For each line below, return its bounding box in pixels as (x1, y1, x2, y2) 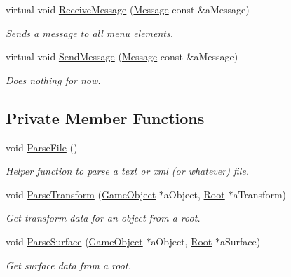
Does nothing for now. (6, 72, 101, 87)
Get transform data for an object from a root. (6, 210, 201, 225)
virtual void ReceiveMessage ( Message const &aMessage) (6, 2, 250, 16)
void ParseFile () (6, 140, 78, 154)
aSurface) (220, 234, 261, 248)
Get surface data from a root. (6, 257, 131, 272)
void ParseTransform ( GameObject (6, 187, 156, 201)
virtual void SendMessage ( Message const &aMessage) (6, 49, 238, 64)
